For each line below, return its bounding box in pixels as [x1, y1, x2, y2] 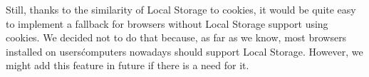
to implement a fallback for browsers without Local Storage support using [6, 16, 328, 31]
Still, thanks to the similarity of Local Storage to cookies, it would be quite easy [6, 2, 356, 16]
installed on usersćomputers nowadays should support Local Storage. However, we [6, 43, 363, 58]
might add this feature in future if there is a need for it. [6, 58, 249, 73]
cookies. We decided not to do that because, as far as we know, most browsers [6, 30, 347, 45]
